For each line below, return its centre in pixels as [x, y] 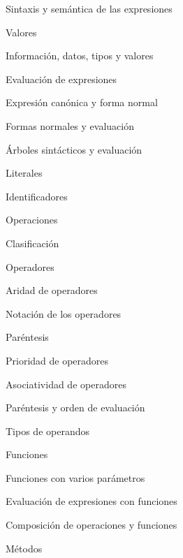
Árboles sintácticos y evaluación [74, 149]
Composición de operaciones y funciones [91, 525]
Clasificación [32, 243]
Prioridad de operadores [57, 360]
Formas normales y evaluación [70, 125]
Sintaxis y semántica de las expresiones [89, 8]
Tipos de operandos [47, 431]
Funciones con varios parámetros [75, 477]
